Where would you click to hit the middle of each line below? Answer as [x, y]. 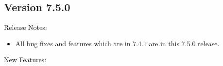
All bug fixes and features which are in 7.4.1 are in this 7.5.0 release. [117, 43]
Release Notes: [26, 27]
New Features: [25, 59]
